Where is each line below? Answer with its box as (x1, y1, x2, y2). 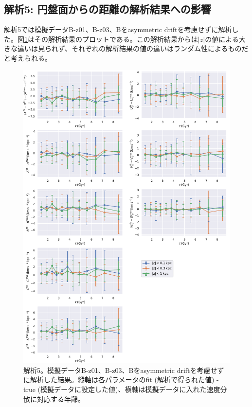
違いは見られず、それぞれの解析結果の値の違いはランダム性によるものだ (17, 43, 249, 53)
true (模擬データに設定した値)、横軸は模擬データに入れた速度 (23, 384, 220, 394)
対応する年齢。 (36, 393, 85, 404)
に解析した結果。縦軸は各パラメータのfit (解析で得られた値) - (23, 374, 219, 385)
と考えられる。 (4, 53, 52, 63)
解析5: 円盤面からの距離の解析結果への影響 (4, 1, 211, 17)
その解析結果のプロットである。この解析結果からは (34, 34, 198, 44)
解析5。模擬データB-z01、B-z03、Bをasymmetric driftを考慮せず (23, 365, 224, 375)
